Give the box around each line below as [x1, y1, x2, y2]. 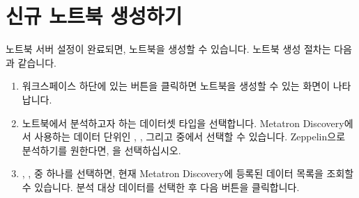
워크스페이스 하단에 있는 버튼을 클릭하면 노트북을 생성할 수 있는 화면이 [22, 79, 330, 93]
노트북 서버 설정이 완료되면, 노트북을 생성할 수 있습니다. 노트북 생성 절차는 [6, 42, 331, 56]
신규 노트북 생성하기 [6, 1, 183, 30]
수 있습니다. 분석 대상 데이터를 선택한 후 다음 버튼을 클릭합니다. [22, 179, 300, 194]
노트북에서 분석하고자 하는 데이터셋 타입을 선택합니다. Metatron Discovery [22, 115, 344, 130]
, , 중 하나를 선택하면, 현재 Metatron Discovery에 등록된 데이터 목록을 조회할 [22, 166, 354, 181]
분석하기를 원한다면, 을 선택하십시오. [22, 142, 181, 157]
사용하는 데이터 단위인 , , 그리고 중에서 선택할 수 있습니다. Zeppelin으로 [34, 129, 346, 144]
